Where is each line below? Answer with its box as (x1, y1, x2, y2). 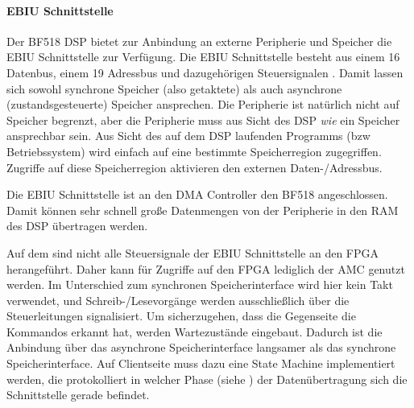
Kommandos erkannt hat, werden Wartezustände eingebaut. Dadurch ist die (6, 323, 383, 340)
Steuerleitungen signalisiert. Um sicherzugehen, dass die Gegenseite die (6, 307, 356, 324)
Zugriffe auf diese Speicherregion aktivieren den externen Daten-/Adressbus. (6, 159, 383, 175)
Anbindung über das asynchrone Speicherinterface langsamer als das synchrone (6, 339, 396, 356)
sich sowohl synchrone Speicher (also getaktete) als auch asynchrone (6, 80, 342, 97)
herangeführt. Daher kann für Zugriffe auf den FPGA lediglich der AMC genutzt (6, 260, 405, 277)
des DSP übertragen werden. (6, 217, 148, 234)
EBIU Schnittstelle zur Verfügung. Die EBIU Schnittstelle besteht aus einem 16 (6, 48, 400, 65)
